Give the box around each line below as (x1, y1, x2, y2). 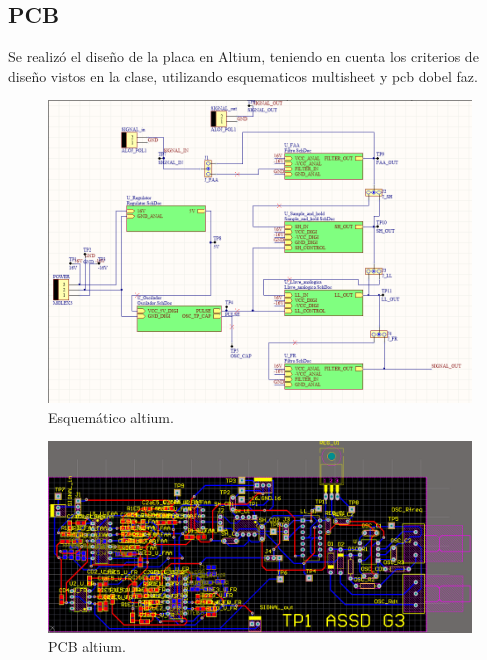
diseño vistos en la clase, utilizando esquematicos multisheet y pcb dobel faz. (8, 65, 478, 86)
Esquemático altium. (48, 406, 174, 427)
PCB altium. (48, 636, 126, 657)
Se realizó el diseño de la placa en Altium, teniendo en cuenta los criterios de (8, 46, 479, 67)
